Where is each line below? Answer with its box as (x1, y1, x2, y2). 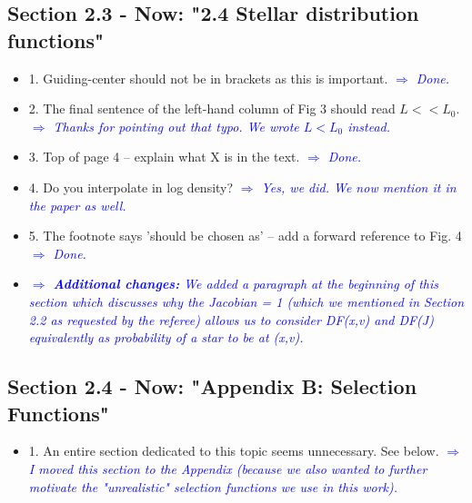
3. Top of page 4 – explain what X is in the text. (28, 147, 300, 166)
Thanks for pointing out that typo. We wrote (53, 116, 299, 135)
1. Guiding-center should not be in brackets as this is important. (28, 68, 388, 87)
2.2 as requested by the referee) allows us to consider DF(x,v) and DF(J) (28, 310, 434, 329)
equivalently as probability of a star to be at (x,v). (28, 328, 304, 347)
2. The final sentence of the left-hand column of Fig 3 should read (28, 99, 396, 118)
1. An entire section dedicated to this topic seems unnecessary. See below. (28, 441, 439, 460)
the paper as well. (28, 195, 126, 214)
